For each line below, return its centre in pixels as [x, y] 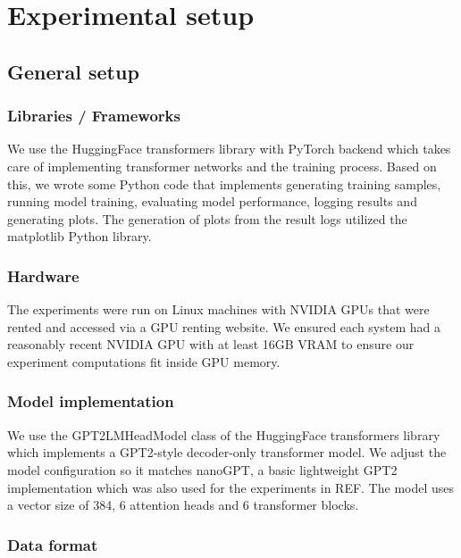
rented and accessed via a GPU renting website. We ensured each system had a [224, 326]
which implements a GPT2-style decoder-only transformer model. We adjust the [227, 452]
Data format [53, 544]
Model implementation [91, 401]
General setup [73, 71]
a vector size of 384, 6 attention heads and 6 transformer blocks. [183, 505]
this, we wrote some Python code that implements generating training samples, [224, 183]
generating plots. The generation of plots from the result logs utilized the [207, 218]
